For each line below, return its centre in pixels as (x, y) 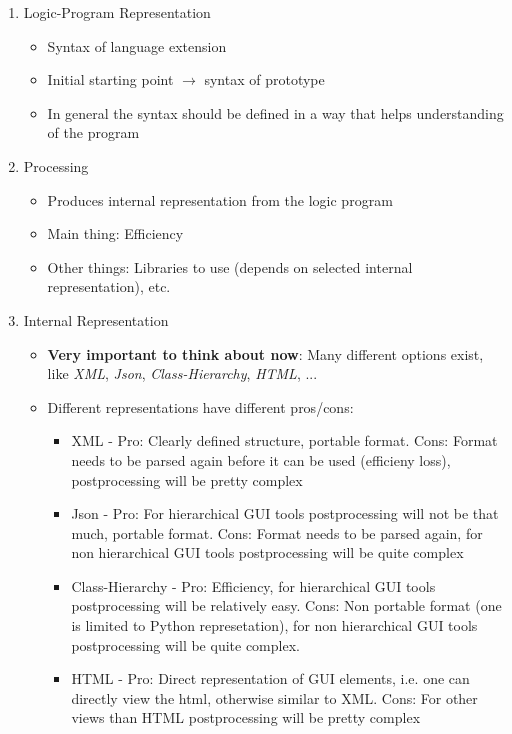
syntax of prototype (264, 79)
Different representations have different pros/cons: (200, 406)
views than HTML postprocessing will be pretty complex (246, 717)
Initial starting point (110, 79)
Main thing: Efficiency (115, 233)
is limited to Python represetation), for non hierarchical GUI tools (274, 625)
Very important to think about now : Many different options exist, (265, 353)
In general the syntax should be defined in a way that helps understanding (275, 112)
